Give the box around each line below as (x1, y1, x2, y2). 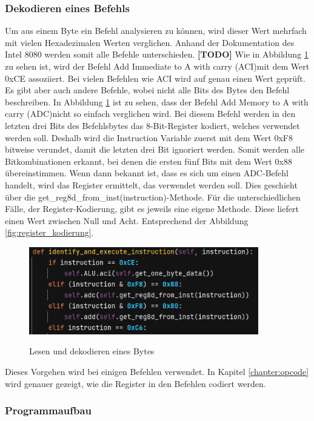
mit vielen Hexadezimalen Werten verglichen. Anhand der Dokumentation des (5, 36, 295, 48)
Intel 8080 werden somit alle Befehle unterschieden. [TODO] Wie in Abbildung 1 (5, 48, 309, 61)
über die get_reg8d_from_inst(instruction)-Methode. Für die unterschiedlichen (5, 190, 301, 203)
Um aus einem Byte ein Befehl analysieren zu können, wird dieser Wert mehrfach (5, 24, 307, 37)
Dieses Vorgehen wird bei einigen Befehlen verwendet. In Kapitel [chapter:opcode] (5, 365, 309, 377)
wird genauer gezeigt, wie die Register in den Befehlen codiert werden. (5, 377, 266, 390)
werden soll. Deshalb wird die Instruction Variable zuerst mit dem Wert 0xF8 (5, 131, 293, 144)
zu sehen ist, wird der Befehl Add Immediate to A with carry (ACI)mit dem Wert (5, 60, 310, 72)
